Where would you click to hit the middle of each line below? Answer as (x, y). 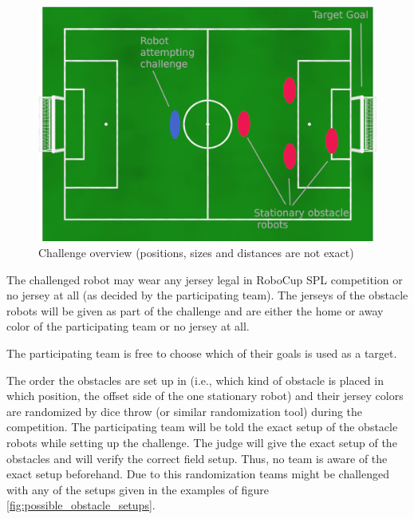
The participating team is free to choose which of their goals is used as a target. (202, 353)
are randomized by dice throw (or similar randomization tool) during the (185, 411)
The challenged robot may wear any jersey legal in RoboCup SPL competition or (205, 279)
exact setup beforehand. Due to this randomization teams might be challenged (198, 474)
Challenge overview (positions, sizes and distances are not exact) (196, 252)
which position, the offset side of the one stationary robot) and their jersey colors (205, 396)
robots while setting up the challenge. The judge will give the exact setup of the (202, 442)
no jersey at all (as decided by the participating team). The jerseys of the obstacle (207, 295)
